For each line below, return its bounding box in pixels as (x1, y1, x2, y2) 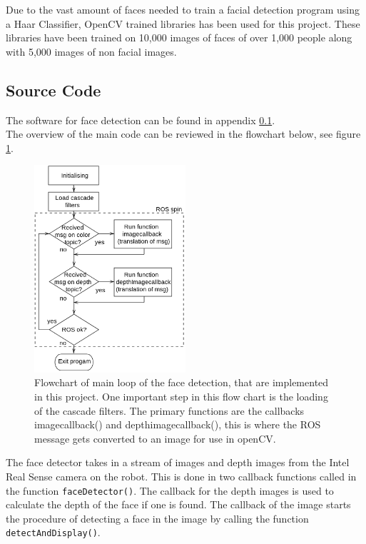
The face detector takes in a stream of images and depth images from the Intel (6, 455, 350, 470)
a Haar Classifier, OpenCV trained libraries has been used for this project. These (6, 16, 360, 31)
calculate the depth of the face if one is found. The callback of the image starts (6, 497, 351, 512)
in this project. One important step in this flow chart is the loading (34, 388, 328, 403)
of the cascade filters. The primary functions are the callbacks (34, 403, 305, 418)
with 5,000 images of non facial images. (6, 44, 177, 59)
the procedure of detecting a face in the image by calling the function (6, 510, 309, 525)
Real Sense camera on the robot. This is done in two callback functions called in (6, 468, 357, 483)
